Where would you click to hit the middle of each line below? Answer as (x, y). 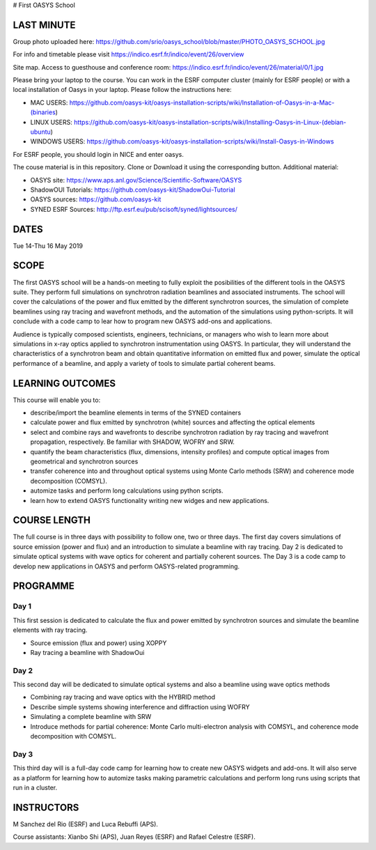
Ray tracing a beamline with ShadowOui (87, 652)
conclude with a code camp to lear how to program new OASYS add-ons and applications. (143, 321)
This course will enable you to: (57, 400)
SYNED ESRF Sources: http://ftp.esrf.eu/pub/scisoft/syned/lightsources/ (134, 209)
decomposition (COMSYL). (69, 481)
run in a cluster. (35, 787)
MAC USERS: (49, 102)
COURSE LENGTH (52, 520)
